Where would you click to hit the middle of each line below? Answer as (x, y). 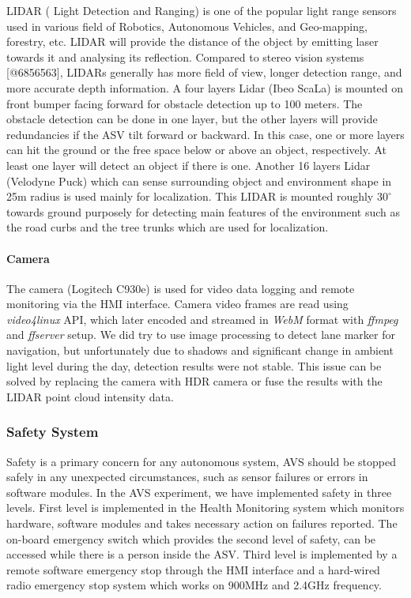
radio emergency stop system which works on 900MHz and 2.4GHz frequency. (194, 585)
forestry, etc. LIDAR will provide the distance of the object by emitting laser (192, 41)
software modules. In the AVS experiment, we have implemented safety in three (199, 492)
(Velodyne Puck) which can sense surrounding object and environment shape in (199, 181)
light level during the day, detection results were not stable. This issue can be (194, 365)
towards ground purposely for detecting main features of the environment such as (204, 211)
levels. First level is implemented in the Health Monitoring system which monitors (205, 508)
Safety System (53, 432)
